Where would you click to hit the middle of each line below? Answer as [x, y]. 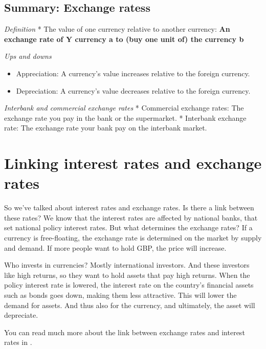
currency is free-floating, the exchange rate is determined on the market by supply [133, 238]
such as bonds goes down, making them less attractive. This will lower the [120, 295]
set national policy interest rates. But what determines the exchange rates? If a [128, 227]
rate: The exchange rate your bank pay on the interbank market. [106, 128]
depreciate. [21, 315]
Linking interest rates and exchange [133, 163]
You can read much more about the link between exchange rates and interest [125, 332]
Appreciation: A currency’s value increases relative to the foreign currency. [133, 73]
